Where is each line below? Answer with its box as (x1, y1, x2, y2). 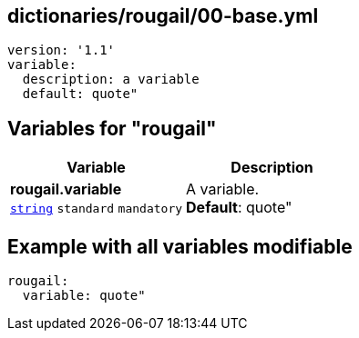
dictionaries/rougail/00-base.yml (7, 5, 319, 27)
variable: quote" (22, 288, 146, 303)
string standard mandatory (10, 202, 183, 216)
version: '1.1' (7, 43, 116, 58)
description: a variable (22, 72, 200, 87)
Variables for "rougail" (7, 116, 217, 140)
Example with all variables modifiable (7, 234, 353, 258)
